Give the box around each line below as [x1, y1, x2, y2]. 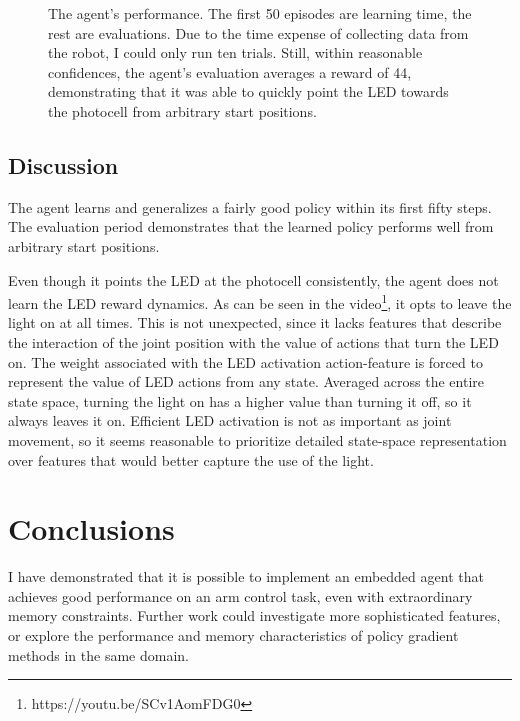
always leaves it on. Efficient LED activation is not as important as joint [8, 410, 452, 431]
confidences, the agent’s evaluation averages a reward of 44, [48, 61, 412, 82]
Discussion [8, 149, 119, 180]
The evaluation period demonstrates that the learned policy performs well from [8, 216, 494, 237]
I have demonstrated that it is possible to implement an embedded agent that [8, 566, 484, 587]
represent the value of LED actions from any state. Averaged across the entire [8, 371, 484, 392]
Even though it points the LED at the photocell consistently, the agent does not [8, 269, 499, 290]
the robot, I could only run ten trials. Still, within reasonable [48, 42, 423, 63]
